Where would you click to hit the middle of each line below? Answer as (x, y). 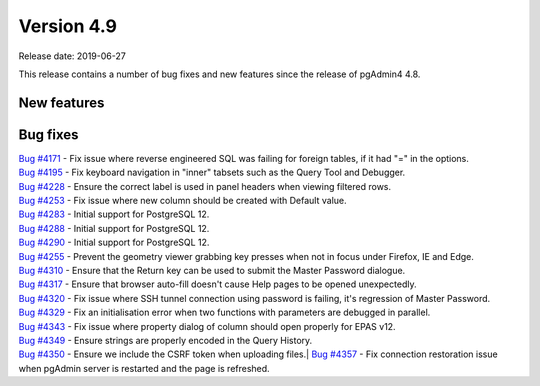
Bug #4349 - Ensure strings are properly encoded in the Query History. (165, 340)
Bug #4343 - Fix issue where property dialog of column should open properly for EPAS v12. (207, 326)
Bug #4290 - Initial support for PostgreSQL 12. (114, 242)
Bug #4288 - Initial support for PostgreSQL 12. (114, 228)
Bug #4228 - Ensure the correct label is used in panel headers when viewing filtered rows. (205, 186)
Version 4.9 (67, 26)
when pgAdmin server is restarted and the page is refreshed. (144, 368)
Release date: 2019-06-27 (72, 56)
